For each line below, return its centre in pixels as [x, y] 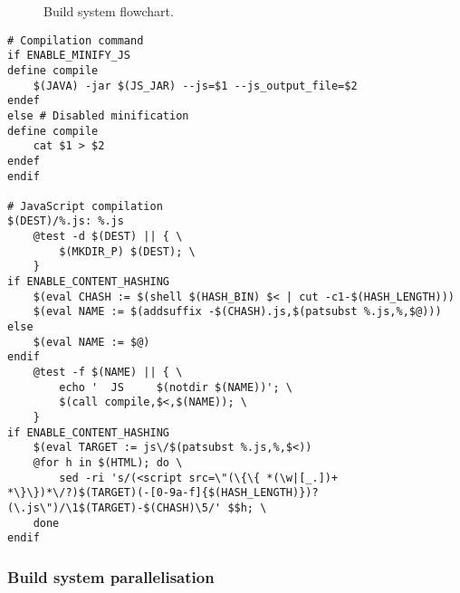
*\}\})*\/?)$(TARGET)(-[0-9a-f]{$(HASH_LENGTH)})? [163, 493]
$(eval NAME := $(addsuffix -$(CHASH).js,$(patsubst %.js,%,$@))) [237, 312]
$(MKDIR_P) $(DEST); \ [127, 251]
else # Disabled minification [98, 115]
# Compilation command [76, 40]
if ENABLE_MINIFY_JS [69, 56]
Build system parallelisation [111, 576]
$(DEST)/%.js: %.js [66, 221]
